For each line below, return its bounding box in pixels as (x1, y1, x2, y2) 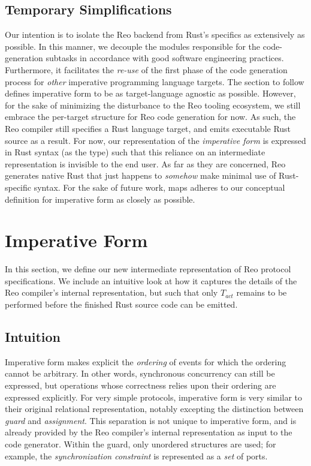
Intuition (5, 327, 61, 345)
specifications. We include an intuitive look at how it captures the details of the (5, 274, 297, 287)
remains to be (236, 286, 287, 299)
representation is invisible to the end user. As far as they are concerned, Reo (5, 157, 286, 170)
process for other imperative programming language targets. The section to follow (5, 75, 304, 88)
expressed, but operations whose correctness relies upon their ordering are (5, 379, 276, 391)
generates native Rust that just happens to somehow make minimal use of (5, 169, 276, 182)
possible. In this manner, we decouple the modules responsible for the (5, 40, 261, 52)
